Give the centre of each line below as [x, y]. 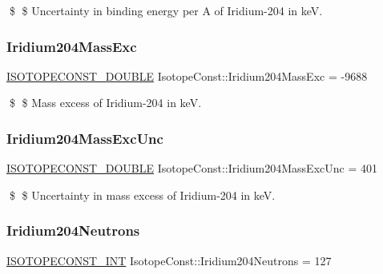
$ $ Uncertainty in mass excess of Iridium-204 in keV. [142, 195]
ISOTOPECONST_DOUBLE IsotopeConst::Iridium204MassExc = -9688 [187, 75]
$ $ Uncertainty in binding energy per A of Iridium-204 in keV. [166, 10]
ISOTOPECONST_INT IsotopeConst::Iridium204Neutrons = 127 [169, 260]
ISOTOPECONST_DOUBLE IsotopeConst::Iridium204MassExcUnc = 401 [192, 168]
